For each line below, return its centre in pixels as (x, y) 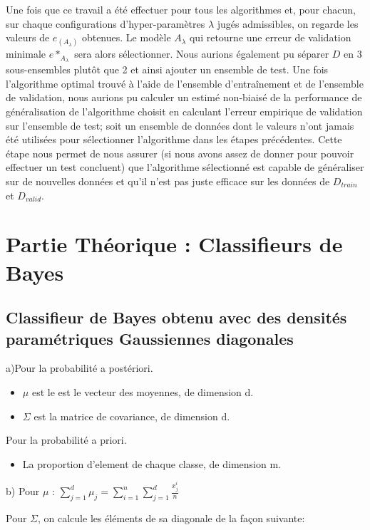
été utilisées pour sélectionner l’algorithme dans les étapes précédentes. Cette (174, 139)
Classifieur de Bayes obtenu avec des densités (176, 317)
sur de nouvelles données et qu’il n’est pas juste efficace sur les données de (168, 181)
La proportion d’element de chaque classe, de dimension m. (151, 463)
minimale (26, 54)
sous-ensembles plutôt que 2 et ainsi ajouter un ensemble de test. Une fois (167, 69)
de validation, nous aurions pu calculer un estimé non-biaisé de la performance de (184, 97)
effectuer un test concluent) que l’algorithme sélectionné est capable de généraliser (185, 167)
